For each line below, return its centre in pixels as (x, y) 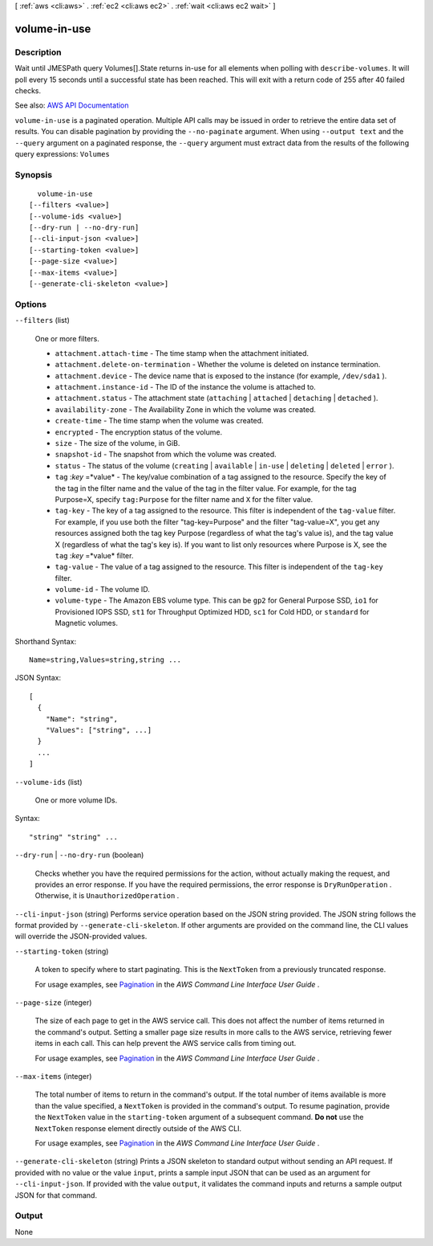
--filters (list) (42, 321)
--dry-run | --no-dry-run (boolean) (79, 855)
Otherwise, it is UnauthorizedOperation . (107, 896)
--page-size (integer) (53, 1003)
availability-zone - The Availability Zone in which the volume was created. (185, 409)
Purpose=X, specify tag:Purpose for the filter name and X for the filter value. (184, 499)
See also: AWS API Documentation (72, 105)
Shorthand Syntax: (45, 641)
